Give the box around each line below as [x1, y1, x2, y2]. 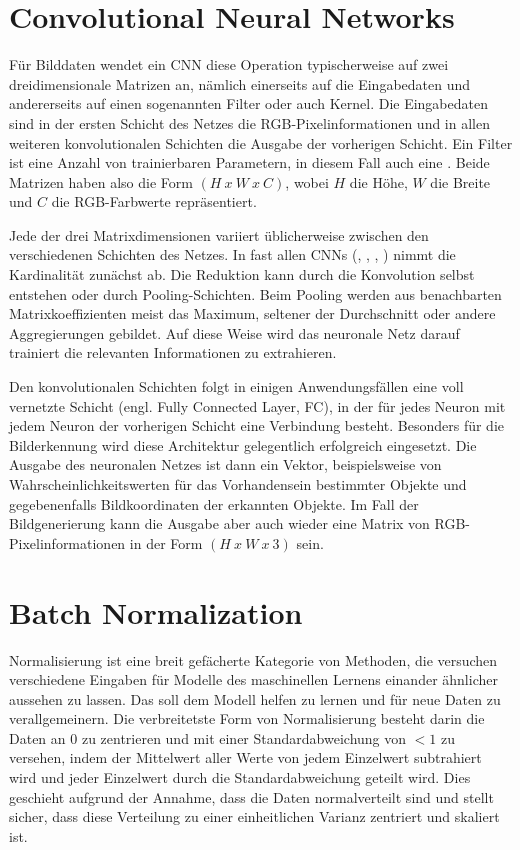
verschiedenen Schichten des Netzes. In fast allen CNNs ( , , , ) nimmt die [9, 244, 456, 265]
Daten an [9, 727, 66, 748]
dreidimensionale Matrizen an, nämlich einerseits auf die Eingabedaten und [9, 73, 471, 94]
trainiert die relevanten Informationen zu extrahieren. [9, 342, 337, 363]
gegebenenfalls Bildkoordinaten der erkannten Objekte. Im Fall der [9, 493, 419, 514]
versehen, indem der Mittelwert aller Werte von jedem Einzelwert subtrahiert [9, 747, 482, 768]
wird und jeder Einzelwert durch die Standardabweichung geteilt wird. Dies [9, 767, 471, 788]
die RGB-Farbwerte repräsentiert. [51, 191, 257, 212]
